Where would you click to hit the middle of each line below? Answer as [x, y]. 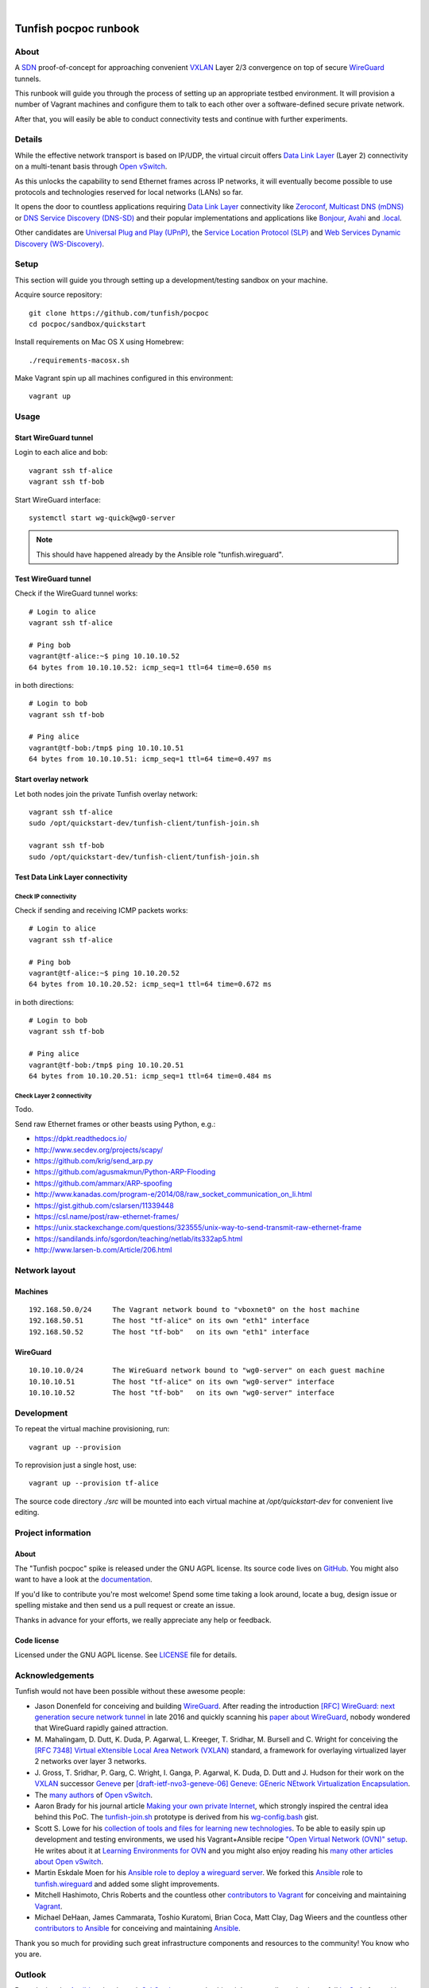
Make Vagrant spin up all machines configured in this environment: [124, 379]
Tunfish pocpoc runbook [77, 28]
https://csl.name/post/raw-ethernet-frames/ [106, 1216]
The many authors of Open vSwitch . [94, 1795]
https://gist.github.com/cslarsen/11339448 [104, 1206]
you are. [28, 1954]
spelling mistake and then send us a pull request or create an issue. [125, 1606]
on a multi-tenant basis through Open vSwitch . [91, 166]
